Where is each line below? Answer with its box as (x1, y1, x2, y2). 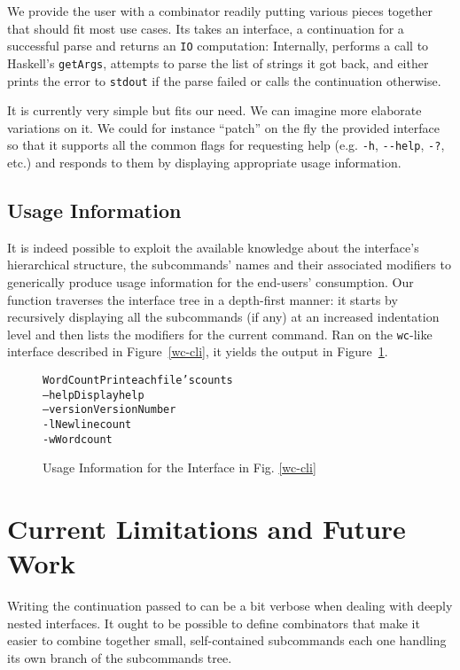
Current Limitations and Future (7, 510, 406, 547)
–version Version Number (43, 403, 176, 417)
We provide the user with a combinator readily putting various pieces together (7, 2, 433, 19)
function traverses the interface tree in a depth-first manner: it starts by (7, 290, 398, 308)
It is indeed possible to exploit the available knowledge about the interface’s (7, 238, 419, 256)
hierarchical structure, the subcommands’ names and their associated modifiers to (7, 255, 451, 274)
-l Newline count (43, 417, 132, 431)
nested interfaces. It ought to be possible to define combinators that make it (7, 613, 420, 632)
